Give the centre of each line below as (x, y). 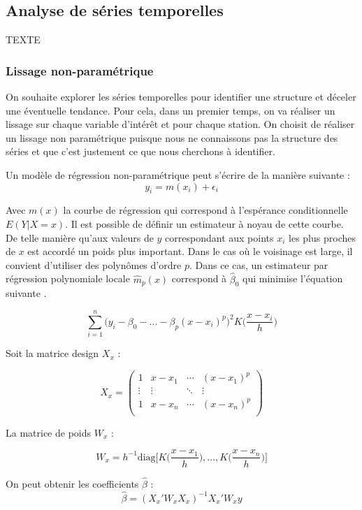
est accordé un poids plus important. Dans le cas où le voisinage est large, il (190, 251)
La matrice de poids (49, 432)
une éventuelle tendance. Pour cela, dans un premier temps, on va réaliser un (171, 110)
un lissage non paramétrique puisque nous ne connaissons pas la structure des (172, 137)
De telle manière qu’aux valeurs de (80, 237)
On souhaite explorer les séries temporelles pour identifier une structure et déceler (181, 97)
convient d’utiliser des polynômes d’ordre (94, 264)
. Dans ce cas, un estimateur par (259, 264)
